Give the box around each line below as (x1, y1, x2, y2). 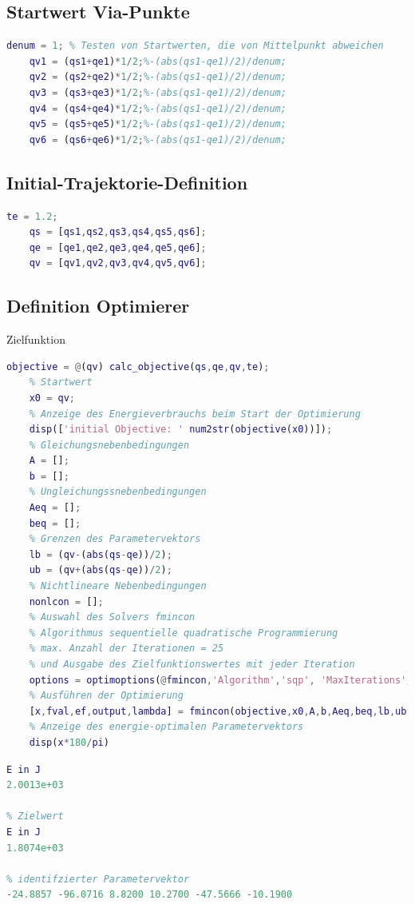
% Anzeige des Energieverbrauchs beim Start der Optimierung (29, 408, 361, 420)
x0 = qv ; (29, 392, 75, 404)
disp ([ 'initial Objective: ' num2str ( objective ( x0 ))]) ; (29, 424, 333, 436)
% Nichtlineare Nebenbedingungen (29, 580, 207, 592)
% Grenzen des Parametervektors (29, 533, 201, 545)
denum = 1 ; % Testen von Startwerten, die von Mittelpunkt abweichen (6, 40, 384, 52)
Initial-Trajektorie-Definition (6, 169, 248, 194)
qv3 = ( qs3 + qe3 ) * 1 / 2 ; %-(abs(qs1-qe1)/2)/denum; (29, 86, 287, 98)
